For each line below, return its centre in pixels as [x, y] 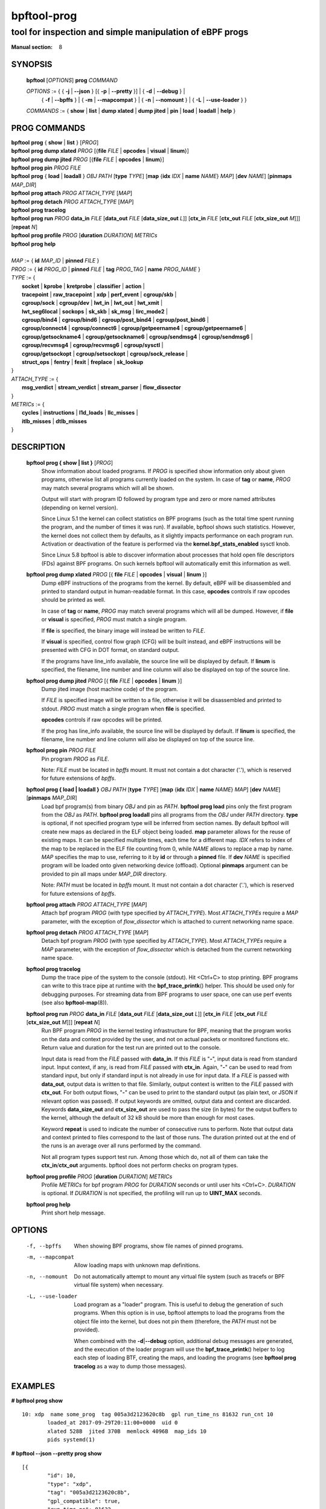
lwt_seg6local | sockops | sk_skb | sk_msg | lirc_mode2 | [95, 311]
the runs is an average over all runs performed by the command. [121, 1146]
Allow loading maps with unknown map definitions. [137, 1265]
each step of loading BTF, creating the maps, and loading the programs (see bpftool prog [185, 1357]
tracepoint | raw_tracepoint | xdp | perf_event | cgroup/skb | [99, 294]
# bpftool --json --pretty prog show [56, 1453]
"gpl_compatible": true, [84, 1501]
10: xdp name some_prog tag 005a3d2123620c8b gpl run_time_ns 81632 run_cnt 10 [148, 1414]
